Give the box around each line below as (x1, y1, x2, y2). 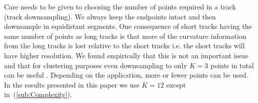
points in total (210, 60, 254, 70)
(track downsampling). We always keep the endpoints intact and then (4, 11, 216, 21)
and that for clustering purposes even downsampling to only (4, 60, 187, 70)
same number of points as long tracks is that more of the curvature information (4, 30, 247, 41)
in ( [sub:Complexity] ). (4, 89, 72, 100)
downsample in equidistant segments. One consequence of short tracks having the (4, 21, 252, 31)
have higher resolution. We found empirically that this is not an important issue (4, 50, 249, 60)
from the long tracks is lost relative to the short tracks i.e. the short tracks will (4, 40, 245, 51)
